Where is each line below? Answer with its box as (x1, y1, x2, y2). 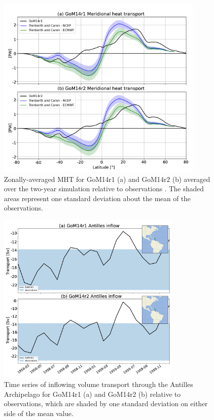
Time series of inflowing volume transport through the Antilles (4, 379, 193, 389)
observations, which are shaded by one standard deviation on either (4, 398, 208, 409)
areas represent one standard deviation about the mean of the (4, 193, 191, 203)
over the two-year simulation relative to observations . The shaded (4, 183, 204, 194)
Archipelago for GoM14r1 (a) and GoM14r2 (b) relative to (4, 388, 181, 399)
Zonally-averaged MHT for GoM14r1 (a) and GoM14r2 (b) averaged (4, 174, 211, 184)
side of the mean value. (4, 408, 73, 418)
